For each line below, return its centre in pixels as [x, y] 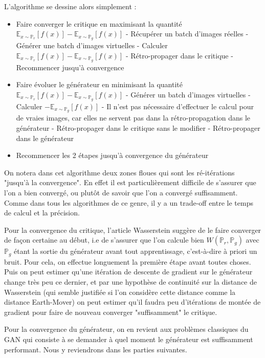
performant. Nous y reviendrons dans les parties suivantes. [96, 349]
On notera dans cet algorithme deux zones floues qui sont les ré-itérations [119, 172]
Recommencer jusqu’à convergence [70, 67]
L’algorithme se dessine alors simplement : [70, 6]
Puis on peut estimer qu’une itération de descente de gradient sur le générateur [128, 272]
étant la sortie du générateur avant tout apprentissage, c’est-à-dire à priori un [136, 251]
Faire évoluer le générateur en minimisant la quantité [99, 84]
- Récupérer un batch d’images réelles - [187, 34]
